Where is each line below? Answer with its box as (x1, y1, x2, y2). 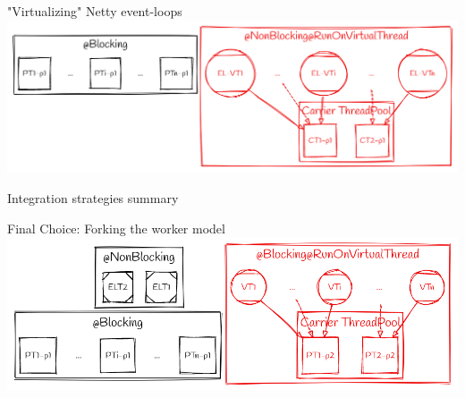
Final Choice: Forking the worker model (7, 218, 225, 237)
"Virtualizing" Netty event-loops (7, 2, 182, 20)
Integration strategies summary (7, 188, 179, 207)
